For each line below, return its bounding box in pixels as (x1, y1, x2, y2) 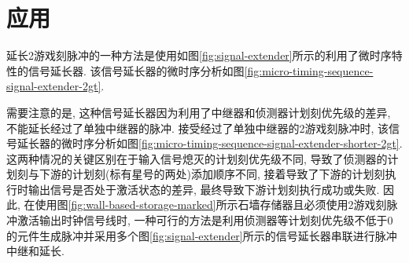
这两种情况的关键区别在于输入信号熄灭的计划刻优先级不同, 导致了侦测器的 (6, 150, 388, 166)
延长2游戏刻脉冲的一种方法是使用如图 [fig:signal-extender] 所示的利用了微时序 (6, 47, 392, 64)
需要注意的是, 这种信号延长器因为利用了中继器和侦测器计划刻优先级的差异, (6, 104, 391, 120)
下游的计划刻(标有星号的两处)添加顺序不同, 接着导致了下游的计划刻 (39, 166, 385, 182)
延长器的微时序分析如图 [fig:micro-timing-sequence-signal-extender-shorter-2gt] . (17, 135, 403, 152)
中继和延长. (6, 243, 64, 259)
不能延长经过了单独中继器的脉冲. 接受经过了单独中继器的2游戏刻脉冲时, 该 (6, 119, 389, 136)
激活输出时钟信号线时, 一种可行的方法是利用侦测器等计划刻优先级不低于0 (17, 212, 393, 228)
